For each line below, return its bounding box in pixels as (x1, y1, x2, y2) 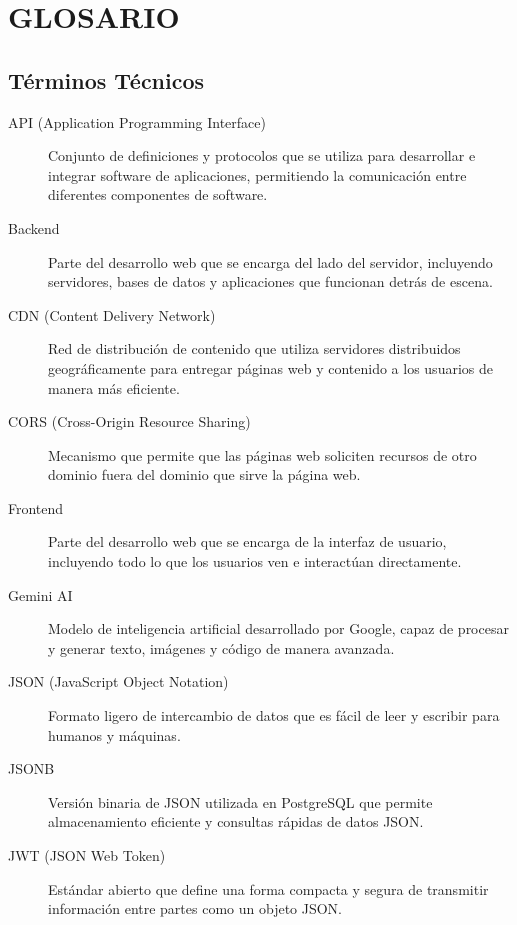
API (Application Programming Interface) (8, 111, 266, 132)
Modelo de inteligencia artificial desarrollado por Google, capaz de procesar (48, 618, 509, 639)
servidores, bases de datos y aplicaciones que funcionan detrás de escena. (48, 271, 493, 292)
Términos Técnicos (8, 64, 205, 95)
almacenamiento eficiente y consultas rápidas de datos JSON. (48, 811, 424, 832)
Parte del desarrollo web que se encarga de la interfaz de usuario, (48, 531, 447, 552)
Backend (8, 217, 60, 238)
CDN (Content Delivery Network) (8, 304, 216, 325)
